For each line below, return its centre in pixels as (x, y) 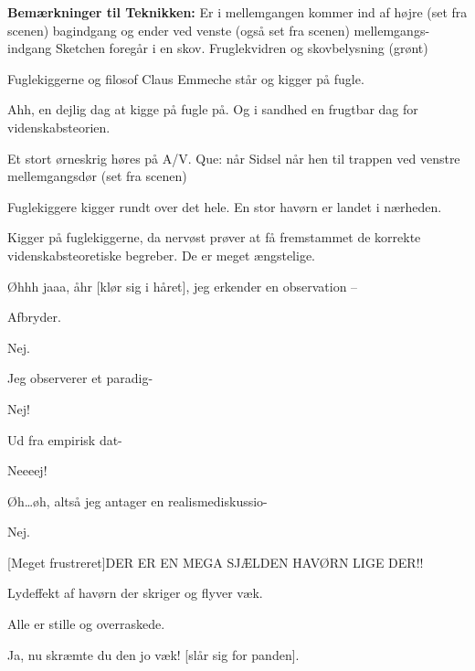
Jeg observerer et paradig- (80, 378)
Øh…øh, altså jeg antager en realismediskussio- (137, 501)
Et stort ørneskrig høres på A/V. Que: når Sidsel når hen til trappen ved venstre (234, 158)
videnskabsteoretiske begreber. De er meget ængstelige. (162, 255)
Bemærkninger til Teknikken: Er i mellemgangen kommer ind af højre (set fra (237, 12)
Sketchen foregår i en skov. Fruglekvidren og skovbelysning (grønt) (242, 48)
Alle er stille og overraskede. (86, 624)
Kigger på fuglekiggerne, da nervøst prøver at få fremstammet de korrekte (214, 237)
